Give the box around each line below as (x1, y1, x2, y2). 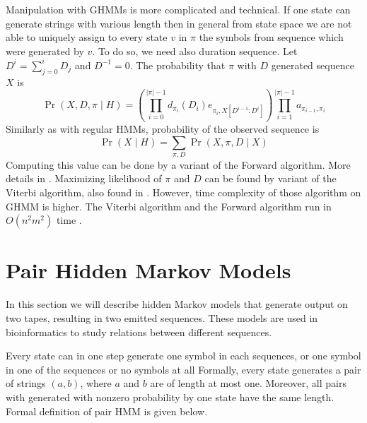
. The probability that (129, 57, 226, 72)
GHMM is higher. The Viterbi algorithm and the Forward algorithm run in (6, 198, 332, 213)
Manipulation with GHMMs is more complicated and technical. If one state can (6, 2, 351, 16)
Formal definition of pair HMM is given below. (6, 403, 208, 418)
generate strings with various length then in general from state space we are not (6, 16, 352, 30)
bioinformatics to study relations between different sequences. (6, 324, 272, 339)
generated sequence (271, 57, 354, 72)
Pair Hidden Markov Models (6, 256, 291, 285)
